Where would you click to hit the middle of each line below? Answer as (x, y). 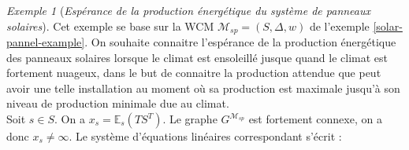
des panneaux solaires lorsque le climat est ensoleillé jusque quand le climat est (197, 57)
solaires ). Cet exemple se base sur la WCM (110, 26)
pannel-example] (46, 42)
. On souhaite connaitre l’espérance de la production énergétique (240, 42)
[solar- (388, 26)
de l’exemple (339, 26)
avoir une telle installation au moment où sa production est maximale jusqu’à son (203, 88)
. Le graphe (190, 119)
